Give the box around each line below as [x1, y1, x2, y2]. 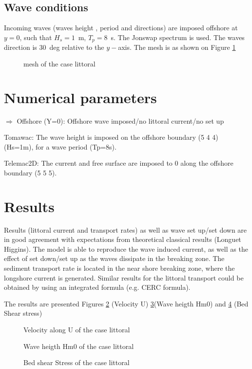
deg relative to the [49, 42, 104, 52]
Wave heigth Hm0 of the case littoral [23, 341, 134, 351]
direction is [4, 42, 37, 52]
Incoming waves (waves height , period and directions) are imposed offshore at [4, 22, 238, 33]
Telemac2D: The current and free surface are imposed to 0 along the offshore [4, 158, 233, 168]
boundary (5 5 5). [4, 167, 57, 177]
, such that [19, 32, 52, 42]
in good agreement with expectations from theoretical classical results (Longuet [4, 234, 241, 244]
